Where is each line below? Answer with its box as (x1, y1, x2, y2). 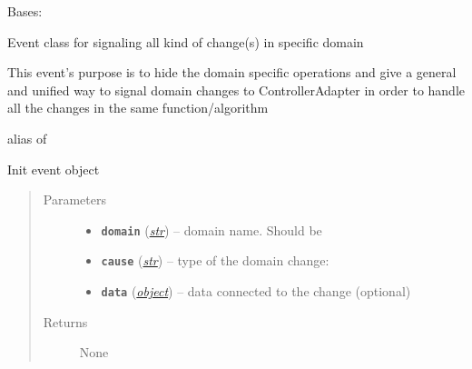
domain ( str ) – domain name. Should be (101, 220, 322, 239)
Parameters (43, 190, 106, 209)
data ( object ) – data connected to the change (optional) (101, 282, 411, 301)
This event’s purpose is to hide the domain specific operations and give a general (7, 63, 457, 82)
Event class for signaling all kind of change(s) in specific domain (7, 32, 364, 51)
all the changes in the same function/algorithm (7, 98, 269, 117)
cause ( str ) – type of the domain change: (101, 251, 329, 270)
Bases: (7, 2, 43, 20)
